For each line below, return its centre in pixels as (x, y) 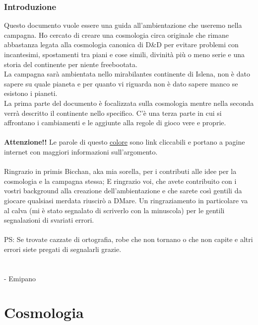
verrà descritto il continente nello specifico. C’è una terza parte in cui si (113, 113)
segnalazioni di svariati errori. (49, 220)
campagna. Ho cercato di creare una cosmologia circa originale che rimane (116, 35)
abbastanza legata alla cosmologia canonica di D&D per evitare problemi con (121, 44)
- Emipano (20, 278)
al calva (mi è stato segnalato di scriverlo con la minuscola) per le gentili (114, 210)
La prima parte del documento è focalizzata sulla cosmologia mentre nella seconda (129, 103)
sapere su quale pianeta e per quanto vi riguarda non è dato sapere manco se (121, 83)
